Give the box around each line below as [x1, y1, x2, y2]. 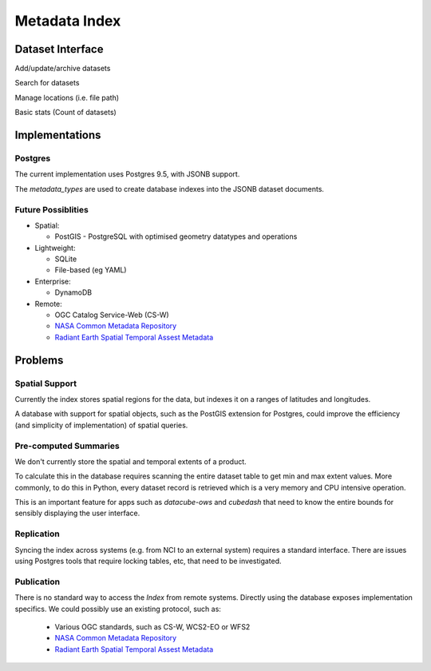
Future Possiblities [14, 204, 89, 215]
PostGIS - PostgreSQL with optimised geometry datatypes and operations [54, 232, 298, 241]
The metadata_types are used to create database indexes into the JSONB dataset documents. [14, 184, 325, 193]
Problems [14, 353, 64, 367]
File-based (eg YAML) [54, 265, 127, 275]
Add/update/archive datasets [14, 64, 111, 73]
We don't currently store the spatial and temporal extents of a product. [14, 456, 247, 467]
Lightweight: [34, 243, 76, 252]
